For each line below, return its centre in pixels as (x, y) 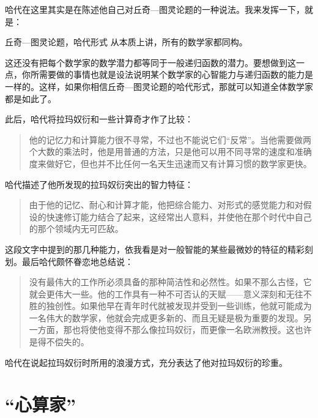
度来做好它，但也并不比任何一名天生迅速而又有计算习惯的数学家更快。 (170, 163)
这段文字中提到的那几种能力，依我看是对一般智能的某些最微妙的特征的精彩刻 (159, 249)
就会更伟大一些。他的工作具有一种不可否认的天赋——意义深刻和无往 (166, 293)
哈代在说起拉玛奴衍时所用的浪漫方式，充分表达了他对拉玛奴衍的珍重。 (146, 362)
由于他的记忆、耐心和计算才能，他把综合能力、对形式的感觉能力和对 (166, 205)
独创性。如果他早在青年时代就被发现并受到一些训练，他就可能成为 (179, 306)
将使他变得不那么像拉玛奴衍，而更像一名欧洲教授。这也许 (196, 330)
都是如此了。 (31, 98)
